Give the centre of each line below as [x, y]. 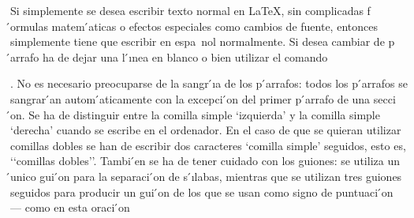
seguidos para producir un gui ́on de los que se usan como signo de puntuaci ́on [202, 192]
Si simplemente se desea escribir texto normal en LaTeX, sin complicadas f [190, 10]
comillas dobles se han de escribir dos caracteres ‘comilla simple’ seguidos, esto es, [208, 145]
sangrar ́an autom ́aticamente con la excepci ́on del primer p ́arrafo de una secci [203, 98]
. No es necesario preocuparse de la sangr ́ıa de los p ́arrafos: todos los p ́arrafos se [209, 83]
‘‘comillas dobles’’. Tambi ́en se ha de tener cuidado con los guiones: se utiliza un [205, 161]
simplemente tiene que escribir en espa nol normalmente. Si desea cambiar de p [203, 41]
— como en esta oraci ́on [70, 207]
